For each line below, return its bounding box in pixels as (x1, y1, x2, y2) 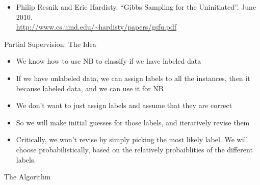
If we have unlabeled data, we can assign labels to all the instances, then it (16, 72, 250, 83)
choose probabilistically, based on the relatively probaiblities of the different (16, 144, 253, 154)
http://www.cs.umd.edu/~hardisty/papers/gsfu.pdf (16, 21, 177, 32)
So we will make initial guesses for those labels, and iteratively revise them (16, 117, 250, 127)
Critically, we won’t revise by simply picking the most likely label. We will (16, 134, 248, 145)
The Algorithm (4, 171, 51, 182)
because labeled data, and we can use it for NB (16, 83, 164, 93)
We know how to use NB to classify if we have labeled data (16, 56, 201, 66)
